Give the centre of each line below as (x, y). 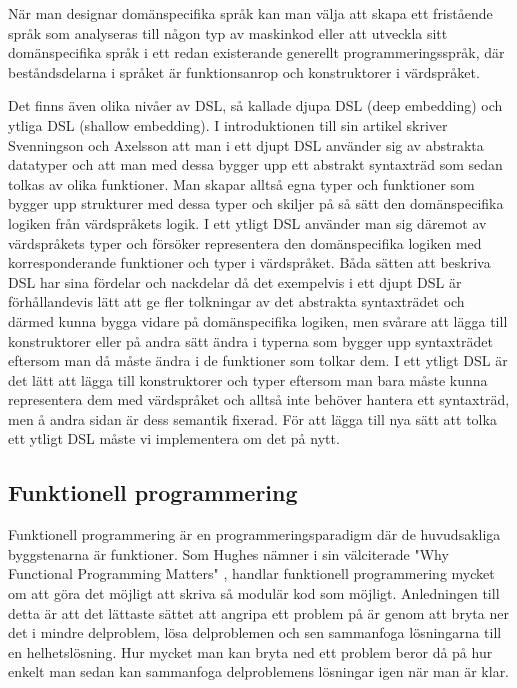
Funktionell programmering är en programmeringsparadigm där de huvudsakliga (254, 534)
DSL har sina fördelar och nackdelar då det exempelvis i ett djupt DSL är (235, 281)
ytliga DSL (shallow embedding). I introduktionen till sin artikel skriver (228, 124)
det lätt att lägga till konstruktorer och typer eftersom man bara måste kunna (248, 379)
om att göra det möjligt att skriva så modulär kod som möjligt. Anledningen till (254, 593)
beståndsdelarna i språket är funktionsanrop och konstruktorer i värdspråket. (244, 71)
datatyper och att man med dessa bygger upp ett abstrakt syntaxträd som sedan (255, 164)
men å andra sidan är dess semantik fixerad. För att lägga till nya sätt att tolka (252, 418)
